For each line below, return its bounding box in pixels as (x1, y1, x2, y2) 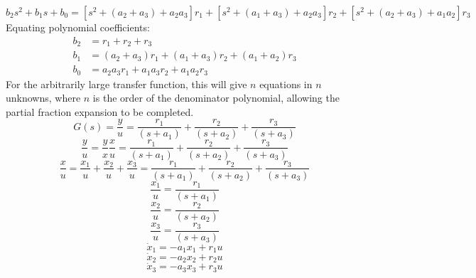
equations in (259, 76, 313, 91)
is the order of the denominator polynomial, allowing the (92, 90, 340, 105)
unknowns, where (6, 90, 81, 105)
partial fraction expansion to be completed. (6, 104, 194, 119)
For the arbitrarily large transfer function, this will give (6, 76, 247, 91)
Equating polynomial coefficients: (6, 20, 150, 34)
